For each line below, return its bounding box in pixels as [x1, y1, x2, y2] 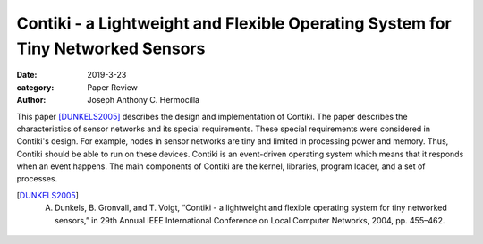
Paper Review [87, 81, 139, 93]
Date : [16, 70, 38, 80]
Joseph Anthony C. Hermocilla [87, 95, 200, 105]
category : [16, 81, 55, 93]
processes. [16, 173, 58, 184]
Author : [16, 95, 47, 105]
